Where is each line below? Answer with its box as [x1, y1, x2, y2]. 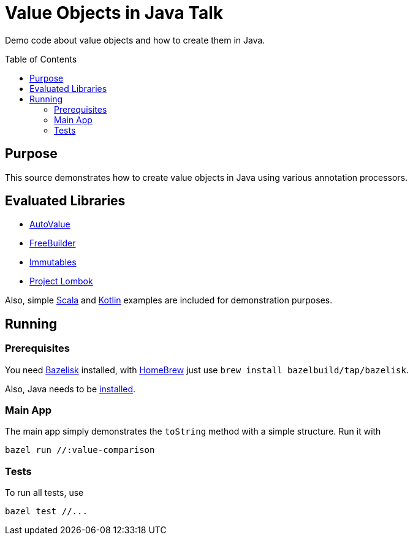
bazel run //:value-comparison [5, 445, 155, 455]
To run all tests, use [5, 487, 84, 498]
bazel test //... [5, 506, 88, 517]
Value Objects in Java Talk [5, 2, 224, 23]
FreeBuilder [29, 238, 76, 249]
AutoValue [29, 219, 70, 230]
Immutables [29, 257, 77, 268]
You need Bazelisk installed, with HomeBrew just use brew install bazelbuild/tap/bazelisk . [5, 364, 409, 375]
